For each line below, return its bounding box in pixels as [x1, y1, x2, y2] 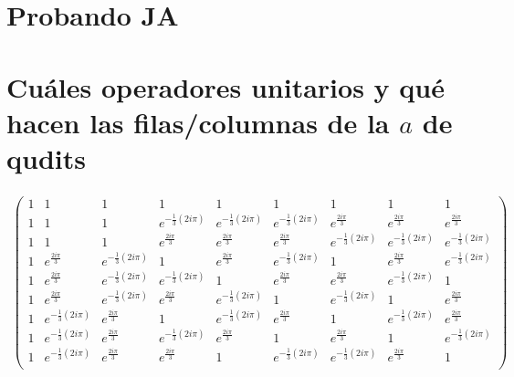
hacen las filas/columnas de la [6, 103, 390, 141]
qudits [6, 139, 86, 176]
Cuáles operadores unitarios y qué [6, 68, 445, 105]
